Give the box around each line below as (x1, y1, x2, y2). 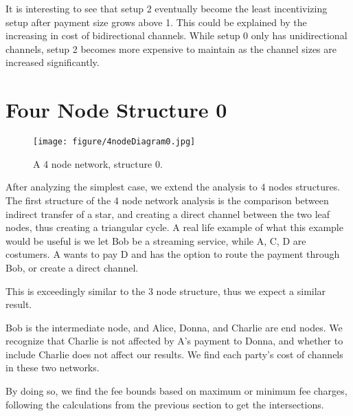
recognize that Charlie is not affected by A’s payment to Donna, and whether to (5, 333, 343, 348)
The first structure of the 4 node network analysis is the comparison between (5, 193, 329, 207)
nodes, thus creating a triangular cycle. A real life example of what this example (5, 220, 343, 234)
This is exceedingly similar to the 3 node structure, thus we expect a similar (5, 283, 326, 298)
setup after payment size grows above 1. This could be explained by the (5, 14, 307, 29)
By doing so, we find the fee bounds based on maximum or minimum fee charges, (5, 384, 348, 398)
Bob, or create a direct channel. (5, 260, 139, 274)
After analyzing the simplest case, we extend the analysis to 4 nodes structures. (5, 179, 341, 194)
